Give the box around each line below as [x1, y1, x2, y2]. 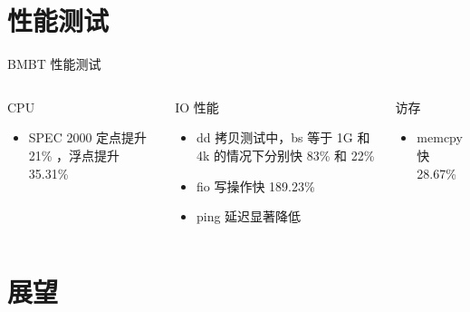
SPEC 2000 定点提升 [28, 128, 148, 147]
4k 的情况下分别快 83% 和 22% [196, 145, 375, 164]
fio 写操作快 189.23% [196, 176, 315, 195]
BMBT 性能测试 [7, 54, 101, 73]
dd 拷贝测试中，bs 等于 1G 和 [196, 128, 370, 147]
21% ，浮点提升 [28, 145, 120, 164]
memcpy [417, 128, 463, 147]
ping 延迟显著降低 [196, 207, 302, 226]
